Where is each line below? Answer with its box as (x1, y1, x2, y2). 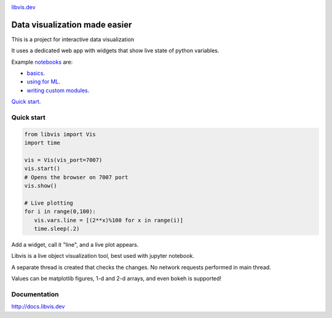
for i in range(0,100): (24, 208, 97, 215)
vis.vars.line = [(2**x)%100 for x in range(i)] (34, 217, 184, 223)
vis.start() (24, 165, 61, 172)
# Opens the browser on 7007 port (24, 174, 128, 180)
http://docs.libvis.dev (11, 303, 65, 310)
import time (24, 139, 61, 147)
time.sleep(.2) (34, 225, 80, 233)
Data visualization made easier (11, 19, 132, 30)
